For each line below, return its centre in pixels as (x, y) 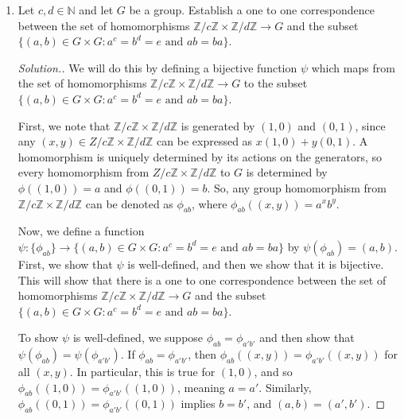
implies (198, 403)
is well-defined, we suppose (138, 338)
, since (370, 125)
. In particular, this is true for (142, 372)
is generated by (218, 125)
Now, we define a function (81, 231)
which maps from (353, 67)
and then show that (307, 338)
